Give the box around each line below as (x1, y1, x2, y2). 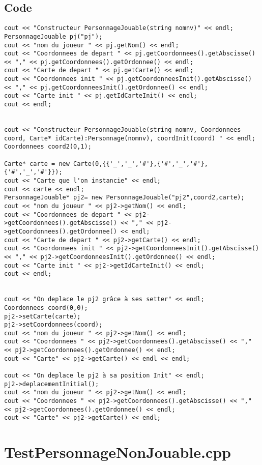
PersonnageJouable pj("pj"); (4, 33, 103, 40)
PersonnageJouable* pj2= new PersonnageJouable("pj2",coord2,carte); (4, 194, 245, 201)
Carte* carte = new (4, 160, 70, 167)
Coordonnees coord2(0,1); (4, 143, 92, 151)
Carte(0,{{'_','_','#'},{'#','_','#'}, (73, 160, 208, 167)
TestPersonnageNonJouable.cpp (4, 442, 231, 462)
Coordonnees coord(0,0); (4, 304, 88, 311)
